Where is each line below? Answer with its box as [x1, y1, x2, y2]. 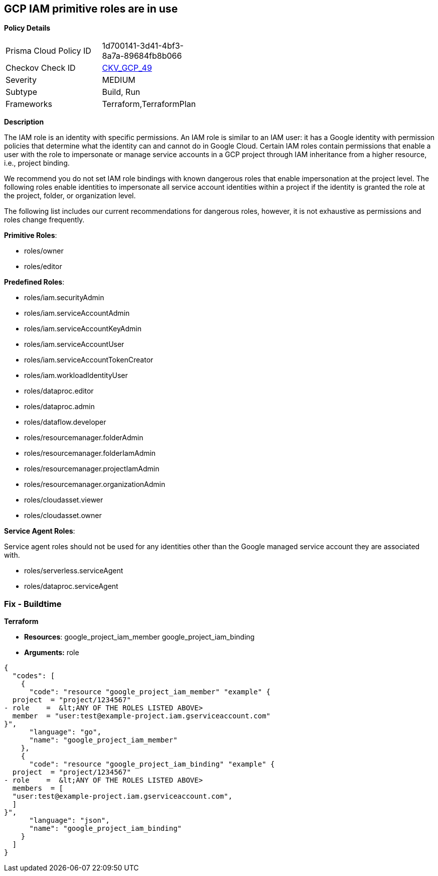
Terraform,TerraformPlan [102, 99, 196, 109]
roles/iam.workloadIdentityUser [24, 371, 128, 380]
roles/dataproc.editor [24, 387, 94, 396]
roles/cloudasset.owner [24, 511, 102, 520]
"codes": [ [12, 672, 55, 680]
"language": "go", [29, 728, 101, 736]
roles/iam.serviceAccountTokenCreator [24, 355, 154, 364]
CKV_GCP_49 [102, 63, 152, 73]
